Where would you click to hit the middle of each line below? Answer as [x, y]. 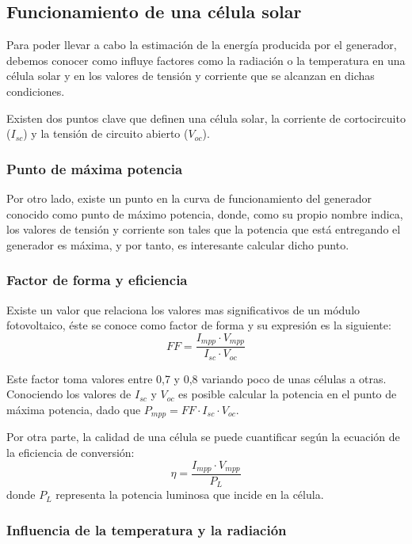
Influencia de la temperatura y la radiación [147, 529]
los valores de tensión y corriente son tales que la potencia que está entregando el [204, 229]
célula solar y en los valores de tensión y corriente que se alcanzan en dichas [191, 76]
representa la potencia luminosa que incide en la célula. [190, 495]
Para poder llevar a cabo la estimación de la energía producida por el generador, [202, 45]
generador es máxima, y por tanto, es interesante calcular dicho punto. [178, 244]
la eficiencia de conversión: [71, 452]
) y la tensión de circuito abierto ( [106, 133]
